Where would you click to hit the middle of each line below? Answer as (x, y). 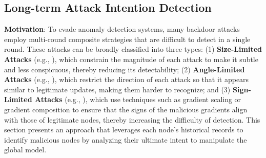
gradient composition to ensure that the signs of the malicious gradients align (126, 109)
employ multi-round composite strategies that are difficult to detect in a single (127, 39)
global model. (25, 150)
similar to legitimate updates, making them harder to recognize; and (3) (117, 89)
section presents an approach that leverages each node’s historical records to (124, 130)
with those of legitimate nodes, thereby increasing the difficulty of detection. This (132, 119)
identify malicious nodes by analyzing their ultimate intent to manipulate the (126, 139)
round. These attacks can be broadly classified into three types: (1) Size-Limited (133, 49)
